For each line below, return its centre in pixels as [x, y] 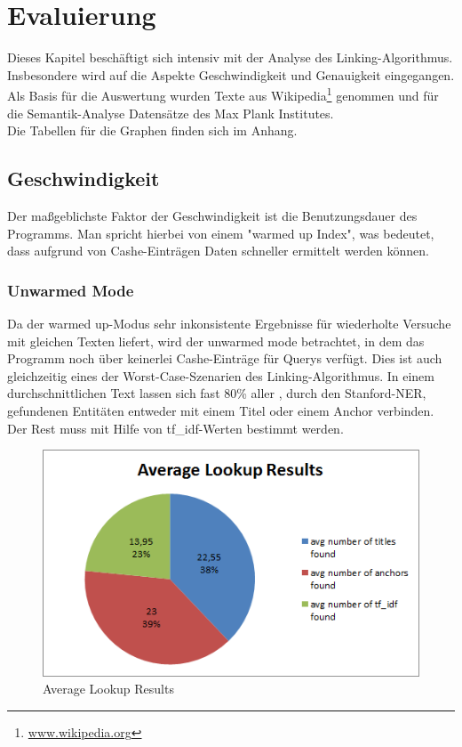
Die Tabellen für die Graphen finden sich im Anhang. [152, 130]
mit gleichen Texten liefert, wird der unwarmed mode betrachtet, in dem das [216, 341]
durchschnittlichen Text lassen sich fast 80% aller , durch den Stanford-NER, [217, 393]
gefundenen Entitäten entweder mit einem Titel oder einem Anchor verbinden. [221, 410]
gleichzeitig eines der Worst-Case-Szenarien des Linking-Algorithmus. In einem [221, 375]
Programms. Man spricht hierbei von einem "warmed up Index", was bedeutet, [221, 233]
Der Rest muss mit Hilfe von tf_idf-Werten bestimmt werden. [175, 428]
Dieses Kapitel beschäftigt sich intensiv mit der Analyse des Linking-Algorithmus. [230, 57]
